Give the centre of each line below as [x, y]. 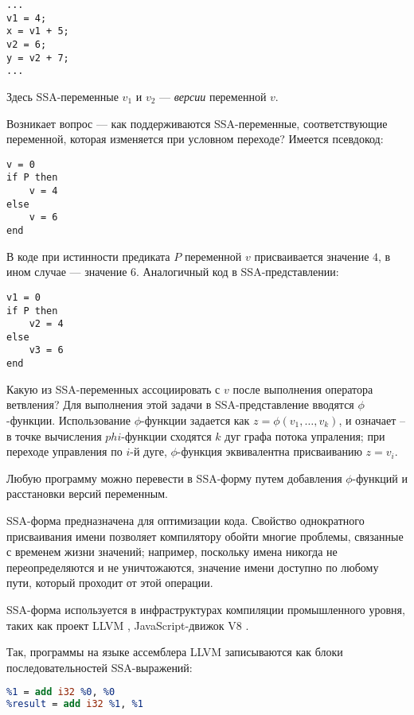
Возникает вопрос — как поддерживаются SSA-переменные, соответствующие [197, 123]
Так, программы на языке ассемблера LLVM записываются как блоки [175, 652]
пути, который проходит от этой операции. [110, 583]
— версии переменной [213, 96]
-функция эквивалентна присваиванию [269, 451]
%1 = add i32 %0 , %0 [61, 692]
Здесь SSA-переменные [62, 96]
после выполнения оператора [303, 389]
